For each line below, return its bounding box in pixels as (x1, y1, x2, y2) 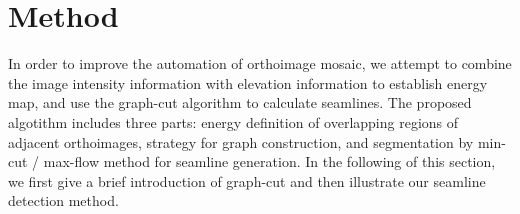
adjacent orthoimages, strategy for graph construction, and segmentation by (8, 131, 474, 152)
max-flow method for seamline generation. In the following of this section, (43, 151, 496, 172)
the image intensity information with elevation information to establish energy (8, 72, 488, 93)
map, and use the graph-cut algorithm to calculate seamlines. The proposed (8, 92, 472, 113)
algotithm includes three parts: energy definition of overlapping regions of (8, 111, 459, 132)
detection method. (8, 190, 119, 211)
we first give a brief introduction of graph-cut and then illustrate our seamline (8, 170, 486, 191)
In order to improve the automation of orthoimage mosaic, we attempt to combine (8, 53, 512, 74)
